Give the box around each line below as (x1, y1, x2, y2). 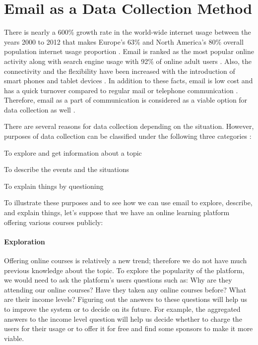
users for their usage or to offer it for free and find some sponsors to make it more (4, 323, 253, 334)
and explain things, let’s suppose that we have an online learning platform (4, 207, 230, 218)
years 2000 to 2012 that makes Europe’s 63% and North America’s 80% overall (4, 36, 244, 47)
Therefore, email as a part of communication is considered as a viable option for (4, 95, 248, 105)
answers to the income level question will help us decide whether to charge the (4, 313, 242, 324)
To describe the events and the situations (4, 164, 129, 174)
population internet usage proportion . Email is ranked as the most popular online (4, 46, 254, 57)
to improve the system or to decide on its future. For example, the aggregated (4, 303, 241, 314)
